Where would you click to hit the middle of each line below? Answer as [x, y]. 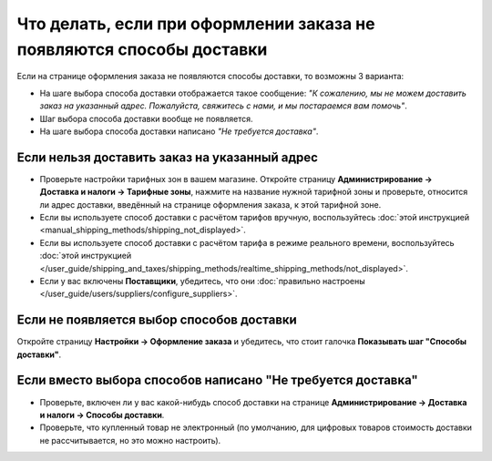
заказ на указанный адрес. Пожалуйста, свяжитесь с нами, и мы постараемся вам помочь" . [223, 106]
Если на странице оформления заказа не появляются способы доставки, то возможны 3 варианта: [210, 77]
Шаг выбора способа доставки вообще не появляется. [147, 118]
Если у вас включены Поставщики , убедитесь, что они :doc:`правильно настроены [203, 281]
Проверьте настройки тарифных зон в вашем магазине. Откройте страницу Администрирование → [236, 179]
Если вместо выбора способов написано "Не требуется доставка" [217, 380]
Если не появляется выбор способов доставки [157, 320]
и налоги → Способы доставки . [102, 415]
